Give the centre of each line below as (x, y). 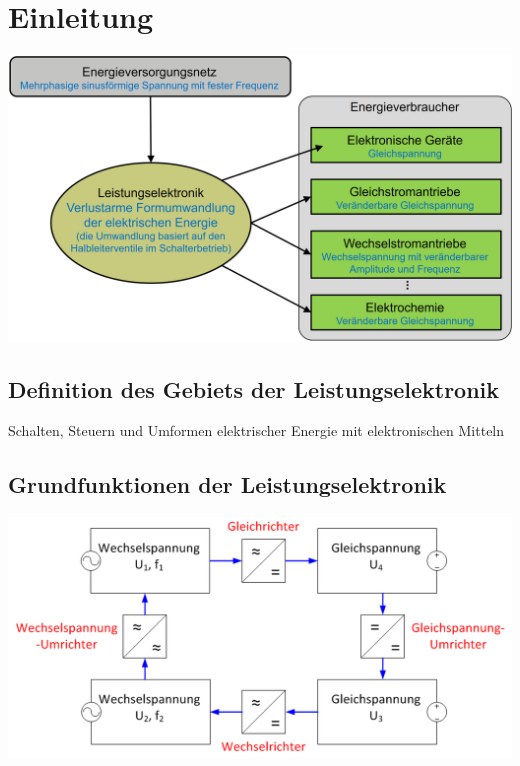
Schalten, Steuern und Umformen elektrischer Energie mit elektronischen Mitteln (256, 430)
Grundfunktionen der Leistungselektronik (227, 484)
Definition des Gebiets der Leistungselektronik (254, 388)
